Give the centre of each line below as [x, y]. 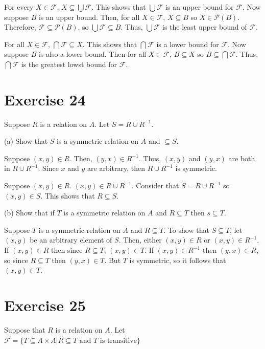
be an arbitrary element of [71, 240]
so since [16, 260]
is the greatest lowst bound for [69, 64]
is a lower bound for [188, 44]
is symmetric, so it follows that [178, 260]
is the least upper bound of [205, 27]
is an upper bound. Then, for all [89, 17]
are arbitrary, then [116, 168]
